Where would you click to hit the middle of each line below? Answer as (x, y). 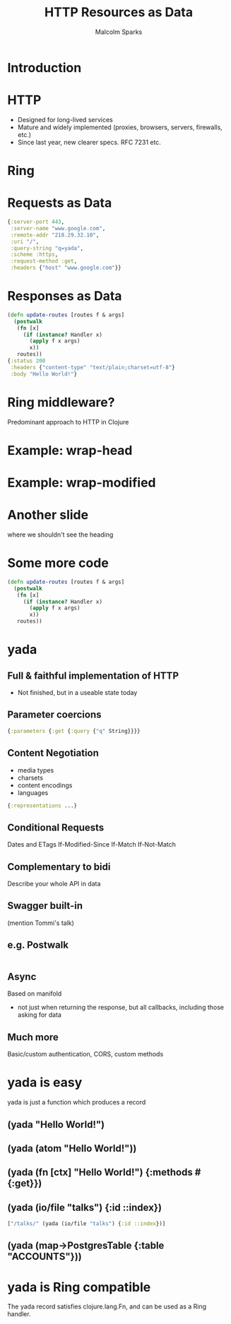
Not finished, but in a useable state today (77, 692)
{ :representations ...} (42, 806)
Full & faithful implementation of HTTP (93, 675)
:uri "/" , (25, 241)
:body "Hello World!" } (44, 374)
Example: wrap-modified (82, 483)
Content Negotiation (53, 753)
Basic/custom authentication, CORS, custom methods (85, 1054)
